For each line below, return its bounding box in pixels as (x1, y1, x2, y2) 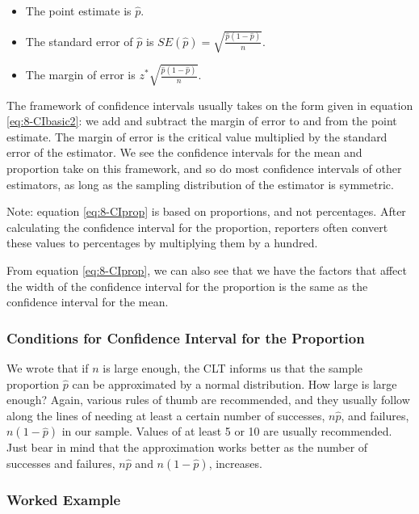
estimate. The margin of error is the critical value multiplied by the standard (6, 128, 388, 145)
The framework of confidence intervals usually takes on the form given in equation (6, 96, 413, 113)
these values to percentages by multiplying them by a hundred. (6, 234, 318, 251)
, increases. (208, 455, 262, 471)
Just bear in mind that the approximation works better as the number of (6, 439, 368, 456)
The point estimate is (25, 2, 132, 19)
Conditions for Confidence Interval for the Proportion (6, 327, 365, 348)
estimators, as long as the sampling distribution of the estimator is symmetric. (6, 175, 394, 192)
